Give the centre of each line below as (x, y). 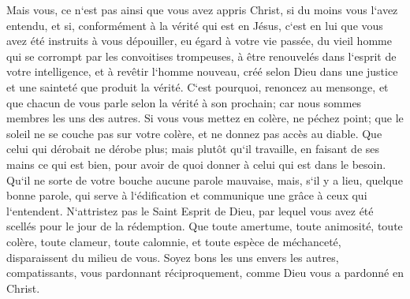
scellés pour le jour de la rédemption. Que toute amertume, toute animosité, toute (205, 226)
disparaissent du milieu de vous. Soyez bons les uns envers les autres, (173, 257)
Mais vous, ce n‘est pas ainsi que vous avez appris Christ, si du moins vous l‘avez (202, 9)
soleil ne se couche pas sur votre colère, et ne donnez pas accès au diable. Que (194, 133)
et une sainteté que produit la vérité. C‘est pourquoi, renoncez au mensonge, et (198, 86)
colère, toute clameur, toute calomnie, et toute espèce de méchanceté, (174, 241)
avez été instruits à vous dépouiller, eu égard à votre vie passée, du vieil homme (199, 41)
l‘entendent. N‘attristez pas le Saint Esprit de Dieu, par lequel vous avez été (190, 210)
